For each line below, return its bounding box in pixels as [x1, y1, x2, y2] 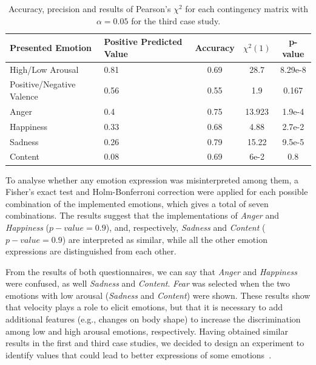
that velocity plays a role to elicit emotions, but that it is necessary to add [5, 301, 283, 313]
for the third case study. [131, 14, 221, 27]
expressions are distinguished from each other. [5, 245, 176, 258]
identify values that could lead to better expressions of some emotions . [5, 348, 272, 361]
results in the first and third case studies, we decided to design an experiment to [5, 336, 304, 349]
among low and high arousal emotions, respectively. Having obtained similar [5, 324, 288, 337]
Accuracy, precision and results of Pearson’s [8, 2, 171, 15]
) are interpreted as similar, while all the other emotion [62, 233, 267, 245]
